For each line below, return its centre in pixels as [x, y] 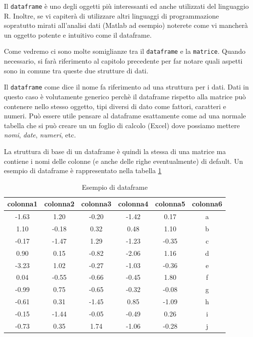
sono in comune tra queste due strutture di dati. [76, 70]
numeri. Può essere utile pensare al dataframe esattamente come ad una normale [125, 116]
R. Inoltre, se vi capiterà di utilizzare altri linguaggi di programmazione [112, 15]
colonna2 [59, 204]
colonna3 [96, 204]
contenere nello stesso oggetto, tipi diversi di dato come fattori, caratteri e [115, 106]
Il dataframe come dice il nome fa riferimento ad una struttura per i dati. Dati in [126, 87]
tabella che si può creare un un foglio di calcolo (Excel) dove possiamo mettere [122, 125]
